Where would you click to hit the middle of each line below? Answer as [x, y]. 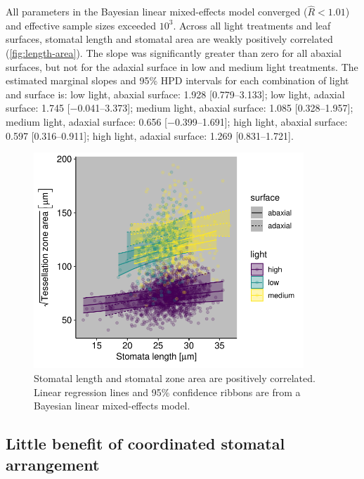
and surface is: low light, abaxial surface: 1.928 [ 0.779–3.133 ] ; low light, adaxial [175, 94]
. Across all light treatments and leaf [252, 25]
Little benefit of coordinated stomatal [145, 444]
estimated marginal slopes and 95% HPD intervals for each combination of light [177, 80]
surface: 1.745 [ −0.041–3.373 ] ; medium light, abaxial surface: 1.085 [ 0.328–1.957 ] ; [180, 108]
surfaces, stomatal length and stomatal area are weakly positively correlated [169, 39]
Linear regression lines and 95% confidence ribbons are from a [167, 392]
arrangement [53, 464]
